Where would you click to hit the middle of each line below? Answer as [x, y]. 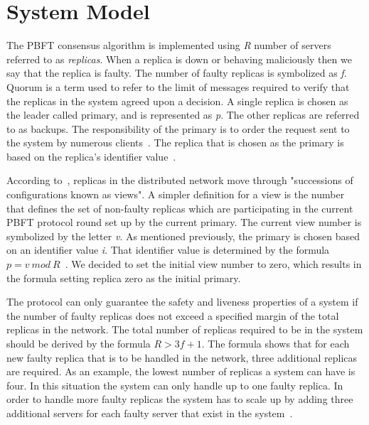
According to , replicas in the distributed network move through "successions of [180, 180]
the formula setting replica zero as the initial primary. [124, 278]
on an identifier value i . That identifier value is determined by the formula [168, 250]
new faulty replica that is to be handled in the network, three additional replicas [182, 357]
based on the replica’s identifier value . [91, 156]
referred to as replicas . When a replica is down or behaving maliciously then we [179, 59]
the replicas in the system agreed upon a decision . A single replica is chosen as [177, 101]
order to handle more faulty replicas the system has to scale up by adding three [180, 399]
